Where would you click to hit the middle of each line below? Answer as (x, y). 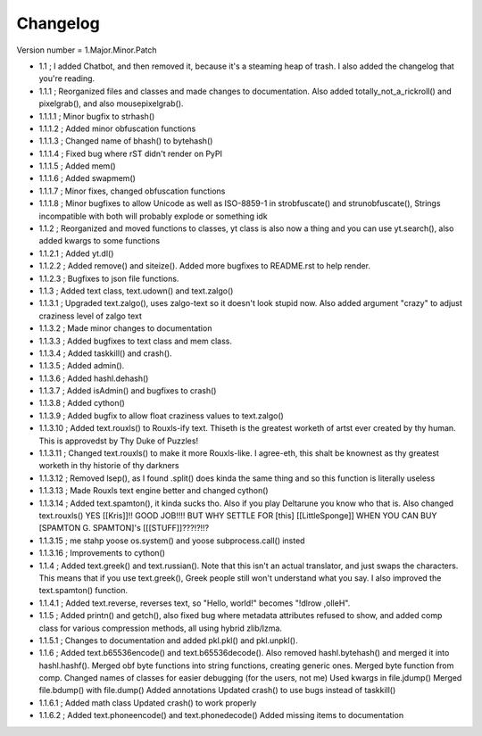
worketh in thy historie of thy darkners (109, 466)
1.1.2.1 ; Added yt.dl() (76, 253)
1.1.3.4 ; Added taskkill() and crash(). (106, 353)
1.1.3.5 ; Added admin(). (82, 366)
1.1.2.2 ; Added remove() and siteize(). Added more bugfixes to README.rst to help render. (204, 266)
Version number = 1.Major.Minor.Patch (87, 50)
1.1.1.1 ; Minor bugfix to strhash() (97, 116)
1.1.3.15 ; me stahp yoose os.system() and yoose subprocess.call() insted (172, 541)
